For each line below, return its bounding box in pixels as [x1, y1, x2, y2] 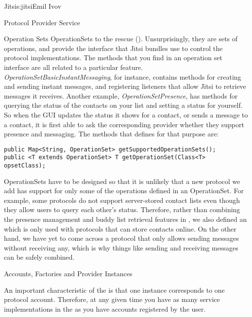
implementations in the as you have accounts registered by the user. [4, 303, 206, 314]
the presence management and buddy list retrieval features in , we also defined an [4, 214, 247, 224]
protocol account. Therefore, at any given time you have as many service [4, 294, 220, 304]
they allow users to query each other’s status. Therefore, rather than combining [4, 204, 240, 215]
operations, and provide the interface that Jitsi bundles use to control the [4, 43, 223, 53]
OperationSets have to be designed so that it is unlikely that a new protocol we [4, 176, 240, 186]
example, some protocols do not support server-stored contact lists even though [4, 195, 240, 205]
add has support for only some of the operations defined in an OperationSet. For [4, 185, 244, 196]
